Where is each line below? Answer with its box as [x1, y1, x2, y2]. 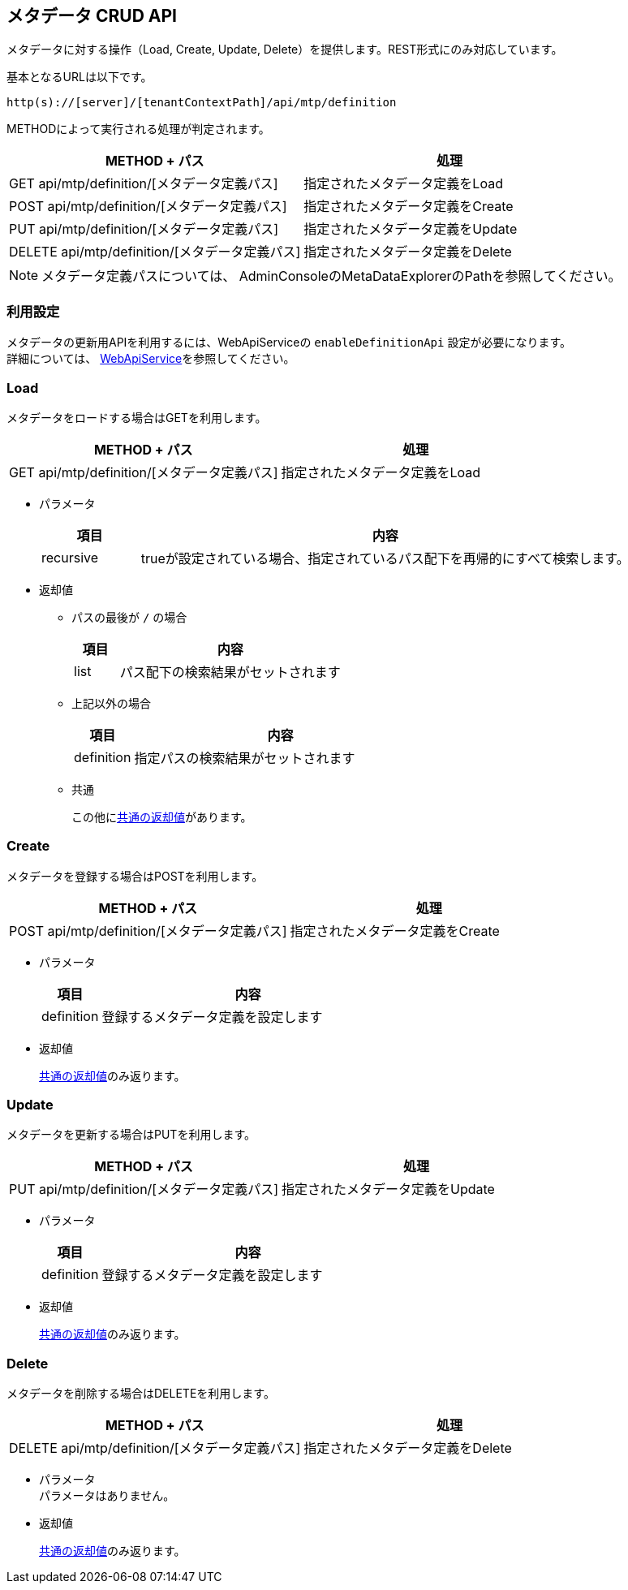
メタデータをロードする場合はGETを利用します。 [6, 410, 267, 424]
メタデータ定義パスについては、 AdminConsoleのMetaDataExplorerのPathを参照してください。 [41, 268, 622, 285]
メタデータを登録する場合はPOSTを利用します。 [6, 868, 264, 883]
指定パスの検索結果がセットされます [134, 749, 355, 766]
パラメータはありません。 [39, 1489, 175, 1503]
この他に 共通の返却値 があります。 [71, 809, 252, 824]
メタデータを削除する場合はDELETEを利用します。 [6, 1386, 275, 1401]
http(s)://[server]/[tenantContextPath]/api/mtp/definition [6, 96, 397, 110]
